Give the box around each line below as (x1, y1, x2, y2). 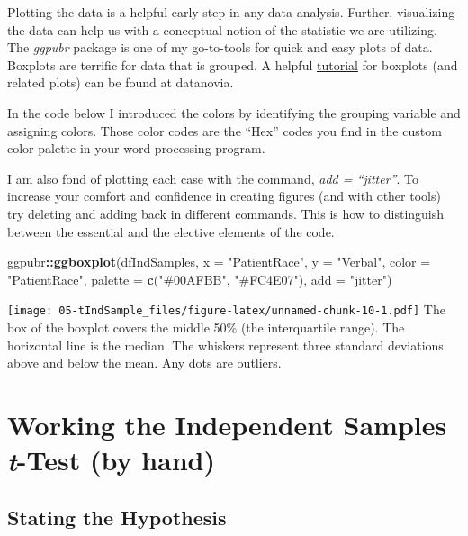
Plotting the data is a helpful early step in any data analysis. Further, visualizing (7, 3, 455, 21)
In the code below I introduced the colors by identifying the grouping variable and (7, 103, 461, 122)
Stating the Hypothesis (7, 503, 227, 531)
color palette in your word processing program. (7, 139, 265, 158)
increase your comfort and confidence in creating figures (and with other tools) (7, 186, 441, 205)
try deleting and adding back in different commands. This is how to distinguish (7, 204, 445, 223)
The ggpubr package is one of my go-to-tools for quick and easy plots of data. (7, 38, 433, 57)
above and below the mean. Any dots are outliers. (7, 353, 282, 372)
